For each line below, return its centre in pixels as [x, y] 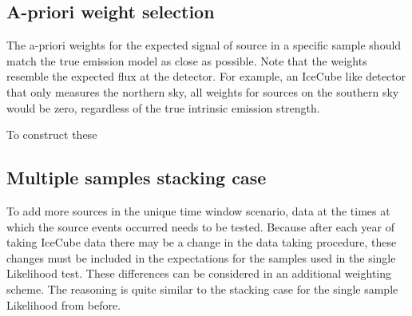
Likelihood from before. [64, 304]
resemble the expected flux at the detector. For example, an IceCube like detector [206, 76]
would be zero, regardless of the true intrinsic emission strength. [163, 107]
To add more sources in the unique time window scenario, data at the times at [198, 210]
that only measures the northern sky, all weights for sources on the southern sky [203, 91]
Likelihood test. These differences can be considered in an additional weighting [199, 273]
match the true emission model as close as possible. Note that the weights [187, 60]
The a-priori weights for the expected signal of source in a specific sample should [204, 45]
